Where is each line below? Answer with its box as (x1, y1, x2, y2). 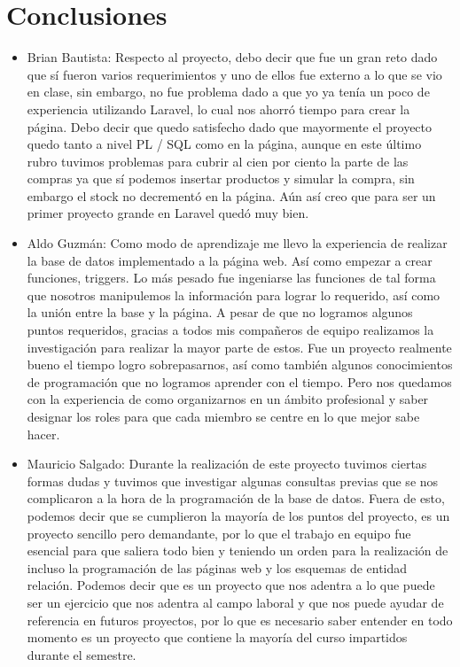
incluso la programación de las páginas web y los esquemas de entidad (27, 558, 408, 577)
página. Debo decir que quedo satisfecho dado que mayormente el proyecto (27, 117, 433, 136)
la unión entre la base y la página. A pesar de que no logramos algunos (27, 303, 413, 322)
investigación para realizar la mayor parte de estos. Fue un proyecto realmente (27, 337, 452, 356)
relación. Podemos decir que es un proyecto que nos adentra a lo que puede (27, 576, 435, 594)
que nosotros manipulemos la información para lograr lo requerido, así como (27, 285, 441, 304)
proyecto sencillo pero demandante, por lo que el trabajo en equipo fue (27, 524, 411, 542)
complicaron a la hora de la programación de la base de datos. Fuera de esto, (27, 489, 445, 508)
